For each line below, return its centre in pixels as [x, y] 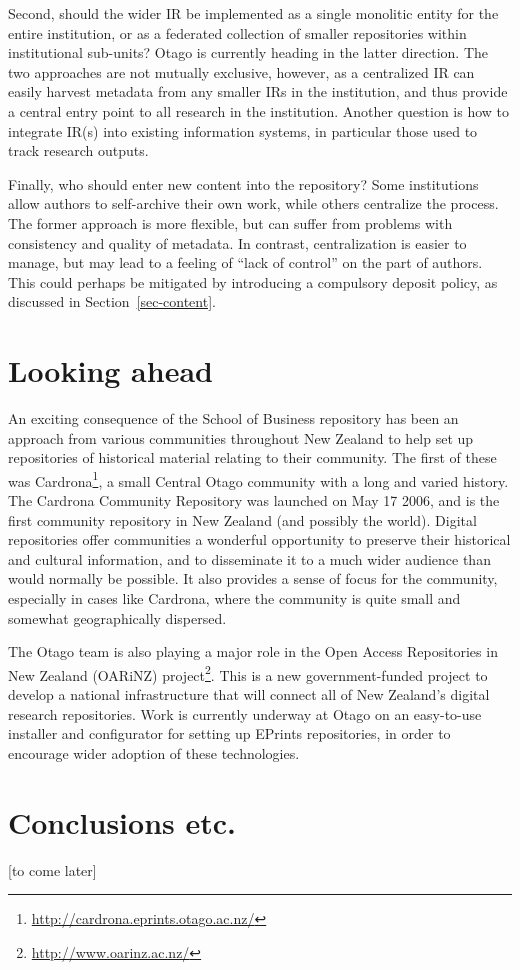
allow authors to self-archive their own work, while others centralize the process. [253, 203]
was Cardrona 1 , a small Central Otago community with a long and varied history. [258, 479]
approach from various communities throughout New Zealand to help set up [241, 437]
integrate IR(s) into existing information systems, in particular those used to [243, 130]
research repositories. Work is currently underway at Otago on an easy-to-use [245, 713]
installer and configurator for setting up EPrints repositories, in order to [229, 733]
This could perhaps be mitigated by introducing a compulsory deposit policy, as [253, 281]
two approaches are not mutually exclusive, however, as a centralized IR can [241, 71]
